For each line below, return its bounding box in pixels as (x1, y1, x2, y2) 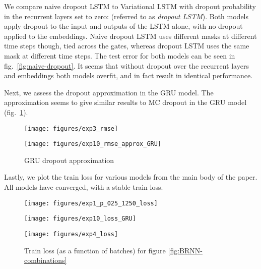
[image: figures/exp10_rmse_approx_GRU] (24, 140, 162, 148)
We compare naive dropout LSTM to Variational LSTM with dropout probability (4, 1, 256, 11)
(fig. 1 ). (4, 106, 28, 117)
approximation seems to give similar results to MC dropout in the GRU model (4, 97, 247, 107)
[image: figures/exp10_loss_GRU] (24, 215, 136, 223)
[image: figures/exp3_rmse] (24, 125, 118, 132)
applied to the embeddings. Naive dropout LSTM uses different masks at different (4, 30, 257, 41)
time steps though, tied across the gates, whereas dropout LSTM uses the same (4, 40, 249, 51)
